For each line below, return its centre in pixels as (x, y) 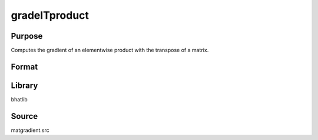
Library (24, 85)
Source (24, 116)
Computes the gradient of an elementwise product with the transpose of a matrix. (110, 50)
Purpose (27, 36)
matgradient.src (30, 130)
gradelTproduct (50, 15)
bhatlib (19, 99)
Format (24, 66)
